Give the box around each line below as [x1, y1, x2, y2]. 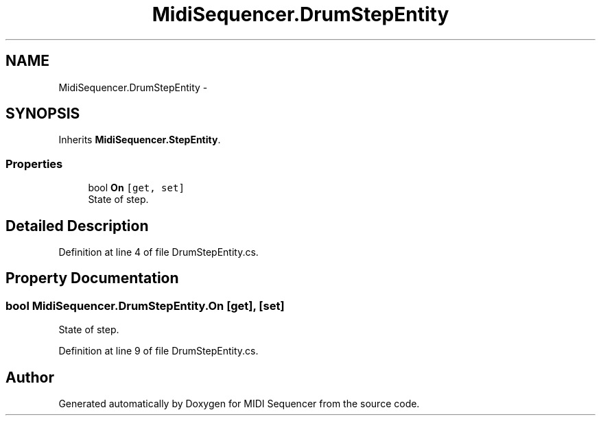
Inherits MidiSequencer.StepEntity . [58, 134, 221, 146]
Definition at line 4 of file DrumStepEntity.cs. [58, 246, 259, 258]
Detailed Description [5, 217, 149, 234]
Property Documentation [5, 269, 179, 287]
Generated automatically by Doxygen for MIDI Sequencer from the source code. [58, 398, 420, 410]
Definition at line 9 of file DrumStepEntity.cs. [58, 345, 259, 357]
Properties [5, 156, 63, 171]
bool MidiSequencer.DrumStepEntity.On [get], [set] [5, 298, 285, 313]
